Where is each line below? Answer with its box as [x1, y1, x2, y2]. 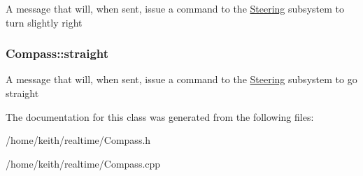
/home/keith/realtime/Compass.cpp [6, 156, 161, 170]
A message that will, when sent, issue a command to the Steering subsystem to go [6, 72, 357, 87]
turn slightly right [6, 15, 83, 29]
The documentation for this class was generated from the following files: [6, 109, 314, 124]
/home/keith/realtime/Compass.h [6, 133, 151, 147]
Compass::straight [6, 45, 109, 62]
